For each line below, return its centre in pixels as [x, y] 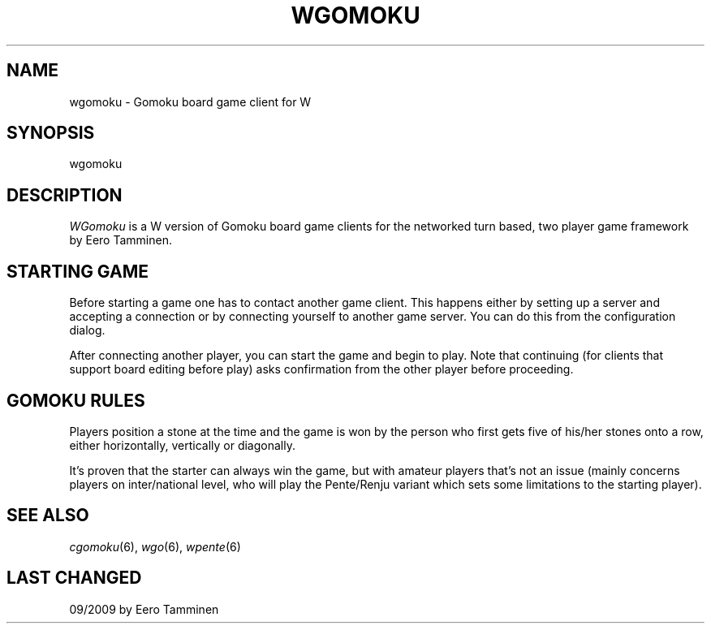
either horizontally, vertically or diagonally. [182, 445]
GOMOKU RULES [76, 400]
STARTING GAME [78, 271]
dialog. [87, 330]
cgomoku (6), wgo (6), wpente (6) [155, 546]
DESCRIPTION [65, 195]
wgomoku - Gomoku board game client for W [190, 101]
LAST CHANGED [74, 578]
